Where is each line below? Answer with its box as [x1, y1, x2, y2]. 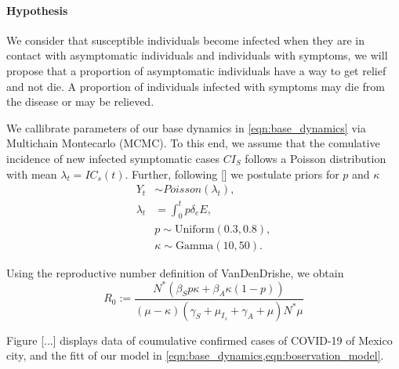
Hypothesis [6, 2, 68, 18]
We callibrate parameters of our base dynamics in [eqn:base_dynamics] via [6, 119, 366, 136]
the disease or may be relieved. [6, 93, 154, 110]
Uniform [174, 223, 215, 235]
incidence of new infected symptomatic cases [6, 150, 220, 166]
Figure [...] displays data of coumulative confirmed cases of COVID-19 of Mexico [6, 331, 393, 348]
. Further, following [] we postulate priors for [125, 165, 339, 182]
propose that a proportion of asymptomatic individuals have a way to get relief [6, 62, 386, 78]
